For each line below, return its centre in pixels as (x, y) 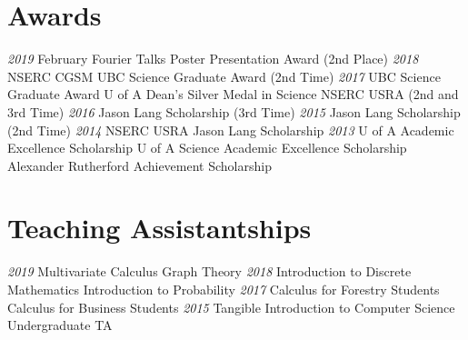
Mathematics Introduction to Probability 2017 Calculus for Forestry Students (224, 289)
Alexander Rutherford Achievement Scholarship (139, 165)
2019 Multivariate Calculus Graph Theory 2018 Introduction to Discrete (209, 271)
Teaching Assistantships (159, 228)
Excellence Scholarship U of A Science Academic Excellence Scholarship (207, 148)
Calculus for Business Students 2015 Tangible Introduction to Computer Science (231, 307)
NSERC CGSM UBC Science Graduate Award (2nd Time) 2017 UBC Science (224, 76)
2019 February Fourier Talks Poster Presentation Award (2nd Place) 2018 (213, 59)
